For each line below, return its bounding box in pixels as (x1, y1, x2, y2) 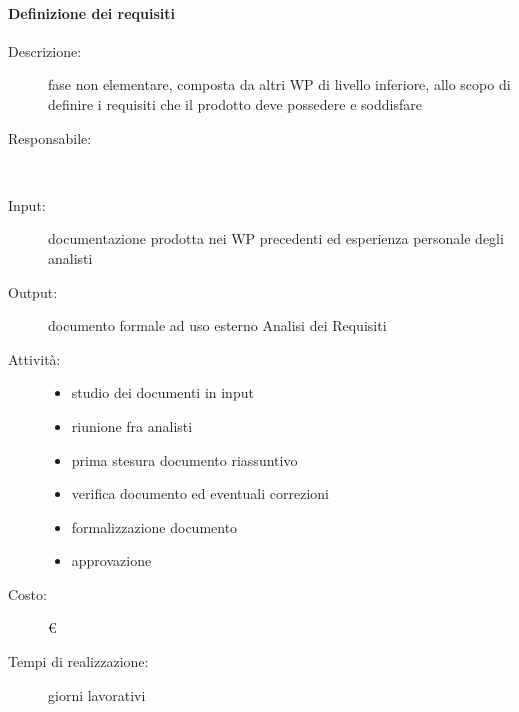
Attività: (8, 348, 61, 369)
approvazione (71, 550, 152, 571)
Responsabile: (8, 127, 92, 148)
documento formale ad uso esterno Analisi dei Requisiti (48, 315, 387, 336)
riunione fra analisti (71, 415, 193, 436)
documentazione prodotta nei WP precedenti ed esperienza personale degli (48, 228, 504, 249)
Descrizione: (8, 40, 82, 61)
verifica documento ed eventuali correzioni (71, 483, 329, 504)
